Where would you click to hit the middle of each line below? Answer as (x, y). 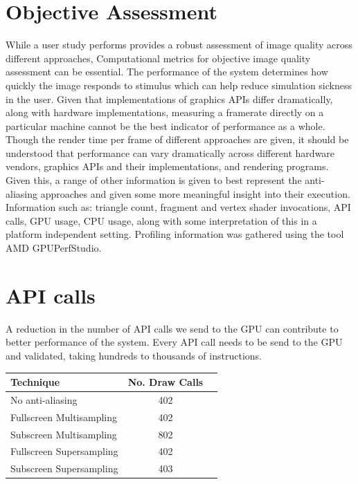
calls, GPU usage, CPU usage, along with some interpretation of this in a (161, 220)
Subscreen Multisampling (64, 434)
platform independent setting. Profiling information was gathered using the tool (175, 234)
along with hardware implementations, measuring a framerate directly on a (165, 112)
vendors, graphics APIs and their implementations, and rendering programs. (167, 166)
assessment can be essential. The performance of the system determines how (167, 72)
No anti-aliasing (44, 399)
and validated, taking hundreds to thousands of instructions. (134, 355)
